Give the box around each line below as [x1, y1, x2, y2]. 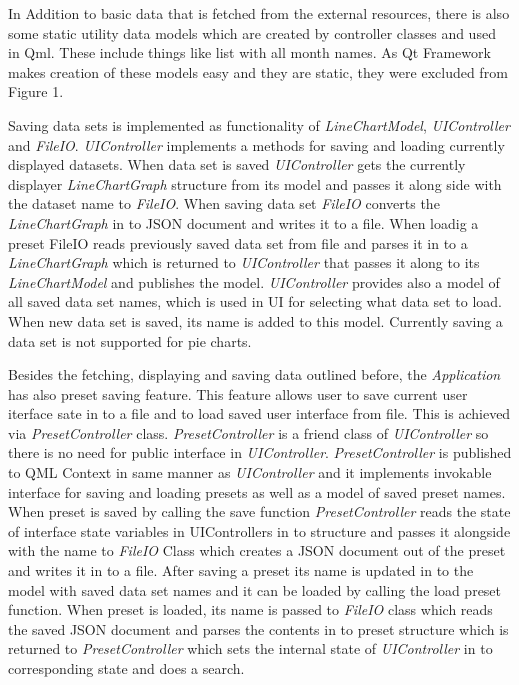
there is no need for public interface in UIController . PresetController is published [8, 442, 512, 463]
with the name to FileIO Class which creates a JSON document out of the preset [8, 540, 506, 561]
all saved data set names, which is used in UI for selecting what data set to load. [8, 291, 503, 312]
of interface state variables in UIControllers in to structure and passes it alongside [8, 520, 511, 541]
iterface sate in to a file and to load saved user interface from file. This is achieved [8, 403, 511, 424]
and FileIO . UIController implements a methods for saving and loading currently [8, 134, 505, 155]
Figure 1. [8, 81, 64, 102]
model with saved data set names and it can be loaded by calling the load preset [8, 579, 502, 600]
